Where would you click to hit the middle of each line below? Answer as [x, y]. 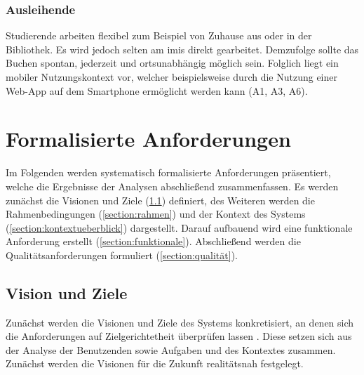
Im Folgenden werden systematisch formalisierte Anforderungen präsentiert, [168, 172]
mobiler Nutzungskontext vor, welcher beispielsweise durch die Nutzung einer [171, 77]
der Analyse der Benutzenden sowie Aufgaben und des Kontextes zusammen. [171, 349]
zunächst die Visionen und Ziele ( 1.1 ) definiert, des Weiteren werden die [160, 200]
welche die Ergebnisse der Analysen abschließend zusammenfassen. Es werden [172, 186]
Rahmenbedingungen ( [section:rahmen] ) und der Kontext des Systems [156, 214]
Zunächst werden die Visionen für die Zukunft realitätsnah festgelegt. [155, 363]
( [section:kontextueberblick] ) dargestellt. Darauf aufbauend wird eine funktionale [179, 227]
